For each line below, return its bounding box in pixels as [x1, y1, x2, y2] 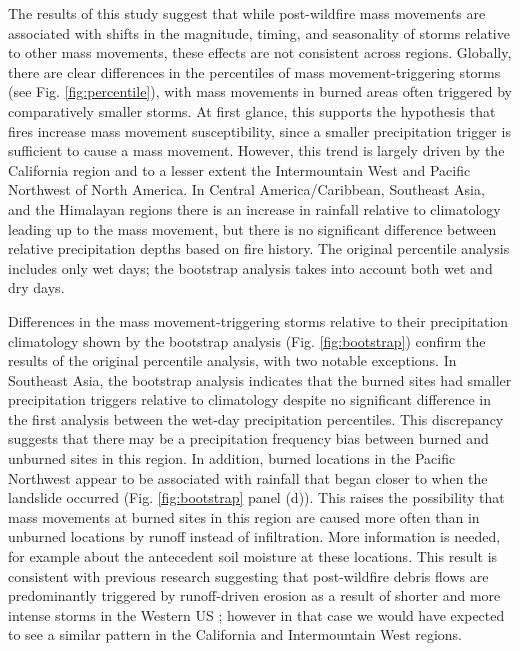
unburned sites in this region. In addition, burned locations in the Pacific [8, 448, 456, 469]
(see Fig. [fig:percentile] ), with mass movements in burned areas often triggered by [8, 81, 512, 102]
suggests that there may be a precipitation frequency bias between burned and [8, 428, 489, 449]
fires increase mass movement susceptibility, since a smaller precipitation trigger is [8, 120, 511, 141]
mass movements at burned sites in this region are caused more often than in [8, 506, 480, 527]
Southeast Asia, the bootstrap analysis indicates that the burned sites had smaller [8, 369, 512, 390]
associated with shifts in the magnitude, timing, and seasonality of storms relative [8, 22, 510, 43]
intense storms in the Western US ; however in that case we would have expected [8, 604, 505, 625]
